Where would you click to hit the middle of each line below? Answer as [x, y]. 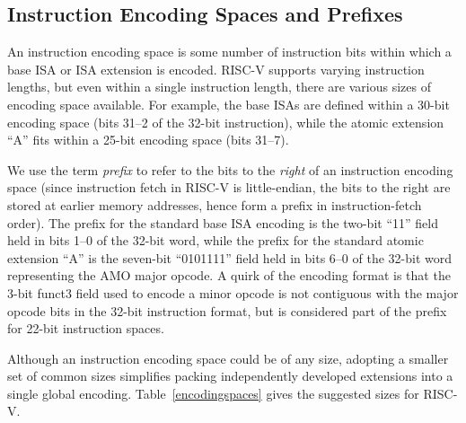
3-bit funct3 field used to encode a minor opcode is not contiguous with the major [233, 292]
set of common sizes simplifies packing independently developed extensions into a [230, 376]
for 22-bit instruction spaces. [86, 328]
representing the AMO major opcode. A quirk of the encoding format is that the [229, 275]
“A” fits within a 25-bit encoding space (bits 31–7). [148, 140]
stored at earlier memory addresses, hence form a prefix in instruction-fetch [215, 204]
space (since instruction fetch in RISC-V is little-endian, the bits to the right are [229, 187]
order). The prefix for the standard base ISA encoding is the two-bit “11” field [223, 222]
